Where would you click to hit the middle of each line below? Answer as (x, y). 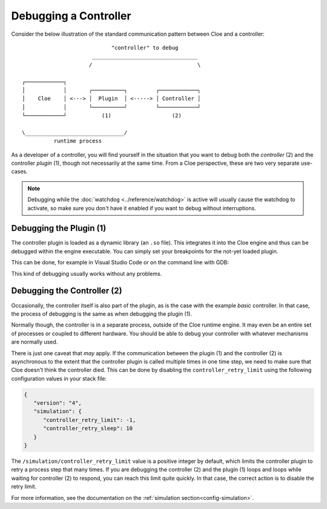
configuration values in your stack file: (59, 378)
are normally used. (35, 342)
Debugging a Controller (71, 16)
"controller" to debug (145, 48)
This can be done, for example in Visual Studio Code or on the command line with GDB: (120, 262)
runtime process (78, 141)
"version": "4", (58, 403)
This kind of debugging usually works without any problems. (87, 273)
